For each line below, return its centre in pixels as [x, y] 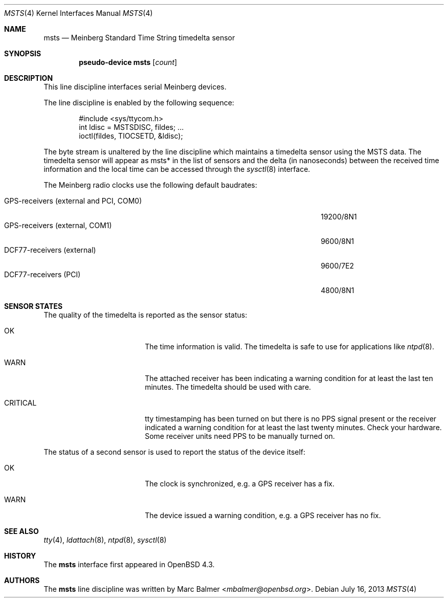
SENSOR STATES [33, 306]
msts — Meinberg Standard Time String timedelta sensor [139, 38]
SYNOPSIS [23, 53]
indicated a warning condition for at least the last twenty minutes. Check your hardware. [293, 427]
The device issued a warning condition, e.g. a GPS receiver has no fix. [263, 515]
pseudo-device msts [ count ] [128, 62]
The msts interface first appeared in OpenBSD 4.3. [129, 564]
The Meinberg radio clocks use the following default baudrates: [150, 185]
